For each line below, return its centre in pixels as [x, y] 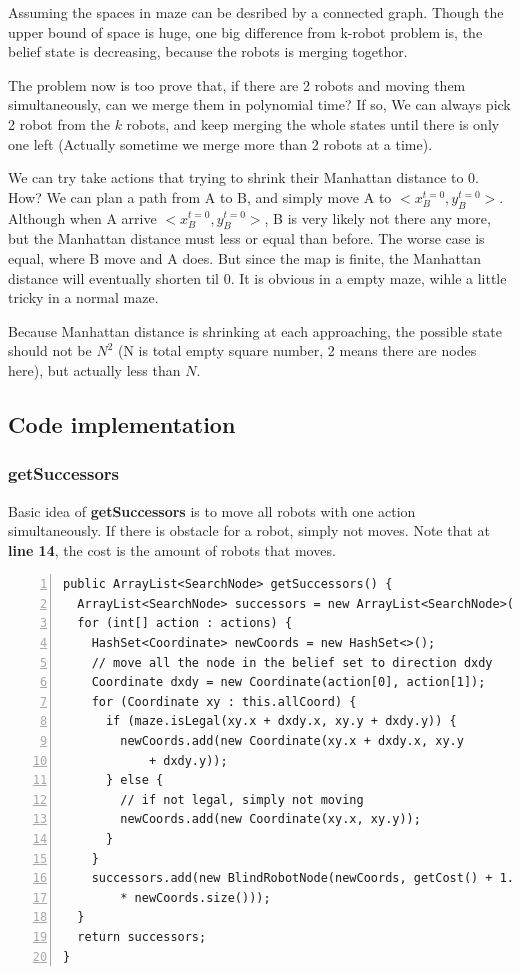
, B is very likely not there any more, [377, 217]
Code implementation [122, 423]
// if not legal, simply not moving [242, 799]
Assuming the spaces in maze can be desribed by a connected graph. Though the [256, 12]
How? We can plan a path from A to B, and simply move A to [200, 196]
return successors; [142, 936]
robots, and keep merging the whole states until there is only [313, 123]
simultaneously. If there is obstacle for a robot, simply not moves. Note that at [249, 530]
